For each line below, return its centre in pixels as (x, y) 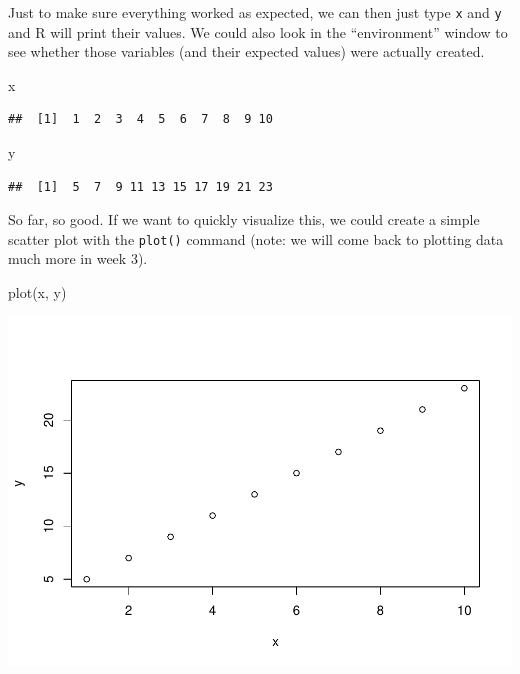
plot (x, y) (37, 292)
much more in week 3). (78, 258)
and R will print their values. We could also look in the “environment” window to (258, 31)
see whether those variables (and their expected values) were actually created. (246, 51)
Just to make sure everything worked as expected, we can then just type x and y (255, 12)
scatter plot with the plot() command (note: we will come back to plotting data (256, 238)
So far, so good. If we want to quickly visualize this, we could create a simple (244, 219)
